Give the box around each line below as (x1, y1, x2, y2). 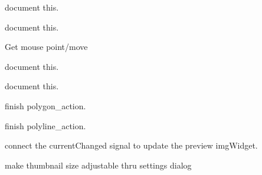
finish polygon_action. (5, 99, 86, 112)
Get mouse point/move (5, 41, 88, 53)
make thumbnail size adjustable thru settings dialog (5, 159, 192, 171)
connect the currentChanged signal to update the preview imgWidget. (5, 139, 258, 152)
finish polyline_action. (5, 119, 86, 132)
